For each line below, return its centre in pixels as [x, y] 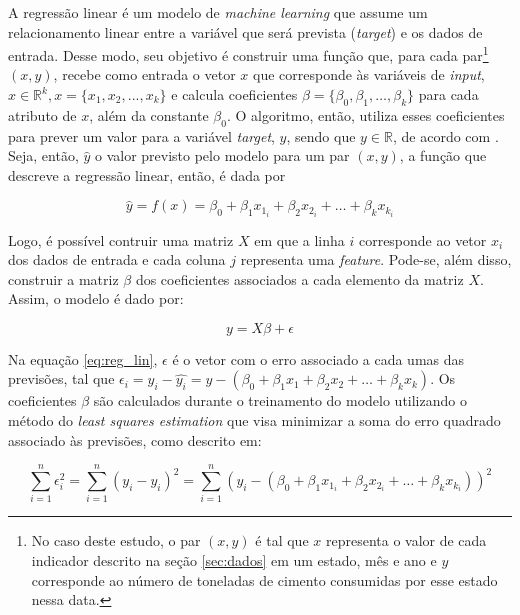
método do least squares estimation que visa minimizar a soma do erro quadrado [254, 420]
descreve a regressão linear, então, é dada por [147, 174]
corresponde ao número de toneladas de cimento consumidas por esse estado [264, 579]
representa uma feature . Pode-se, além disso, [376, 259]
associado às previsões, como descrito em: [135, 439]
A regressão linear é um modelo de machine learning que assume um [218, 12]
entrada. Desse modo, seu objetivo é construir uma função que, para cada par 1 [248, 53]
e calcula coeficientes [234, 94]
